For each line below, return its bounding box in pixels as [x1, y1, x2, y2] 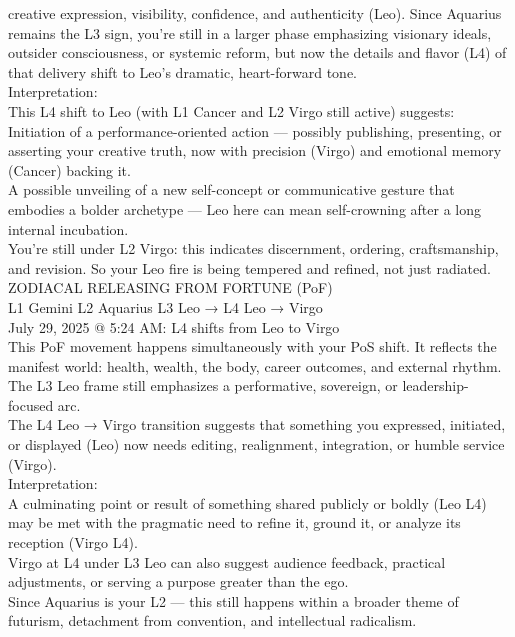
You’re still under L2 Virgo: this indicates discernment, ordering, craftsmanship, [8, 238, 499, 259]
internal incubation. [8, 218, 129, 239]
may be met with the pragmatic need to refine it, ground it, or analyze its [8, 512, 461, 533]
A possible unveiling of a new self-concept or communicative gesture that [8, 179, 455, 200]
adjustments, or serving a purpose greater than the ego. [8, 571, 349, 592]
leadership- [402, 375, 469, 396]
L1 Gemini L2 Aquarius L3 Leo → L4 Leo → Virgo [8, 296, 323, 317]
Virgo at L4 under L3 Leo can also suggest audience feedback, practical [8, 551, 446, 572]
